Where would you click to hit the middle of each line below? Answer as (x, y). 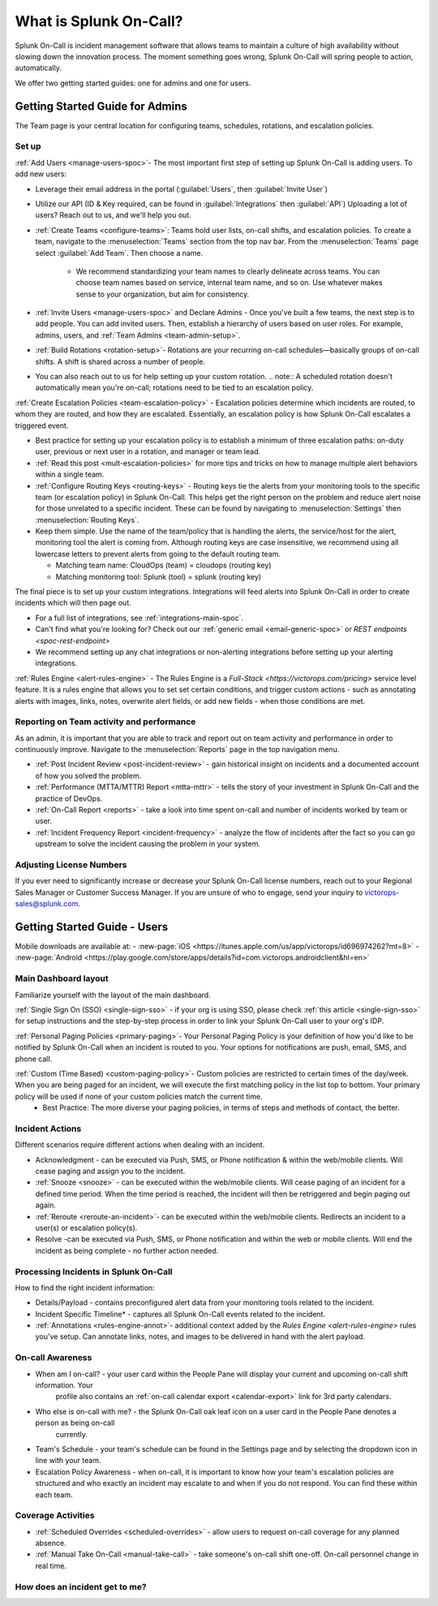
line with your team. (68, 1461)
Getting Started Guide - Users (92, 927)
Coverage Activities (55, 1516)
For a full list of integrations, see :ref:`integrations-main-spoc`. (139, 618)
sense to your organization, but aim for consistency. (163, 294)
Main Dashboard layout (62, 978)
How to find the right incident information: (85, 1288)
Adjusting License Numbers (71, 865)
